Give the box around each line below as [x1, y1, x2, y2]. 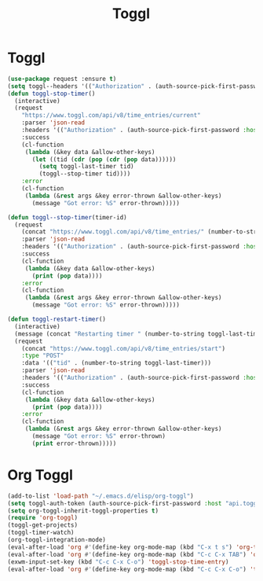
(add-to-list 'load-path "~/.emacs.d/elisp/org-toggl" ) [7, 492, 194, 500]
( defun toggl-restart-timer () [7, 315, 107, 323]
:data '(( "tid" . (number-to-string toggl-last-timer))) [21, 359, 212, 367]
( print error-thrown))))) [31, 439, 117, 447]
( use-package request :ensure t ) [7, 75, 117, 83]
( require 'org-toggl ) [7, 514, 79, 522]
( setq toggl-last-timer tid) [38, 163, 134, 171]
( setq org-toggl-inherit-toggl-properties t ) [7, 506, 159, 515]
